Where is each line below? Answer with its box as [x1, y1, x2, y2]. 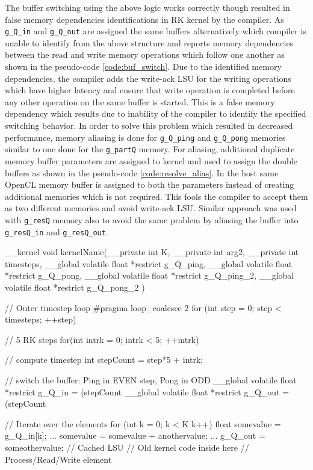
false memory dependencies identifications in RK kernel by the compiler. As [5, 13, 284, 25]
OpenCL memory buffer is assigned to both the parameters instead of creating [5, 178, 294, 191]
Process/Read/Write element [5, 453, 112, 465]
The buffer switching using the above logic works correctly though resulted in [5, 1, 290, 13]
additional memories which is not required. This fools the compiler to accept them [5, 190, 308, 202]
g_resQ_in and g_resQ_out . [5, 225, 108, 238]
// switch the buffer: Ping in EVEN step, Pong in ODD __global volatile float [5, 373, 297, 386]
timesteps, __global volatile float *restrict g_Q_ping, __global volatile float [5, 257, 293, 270]
